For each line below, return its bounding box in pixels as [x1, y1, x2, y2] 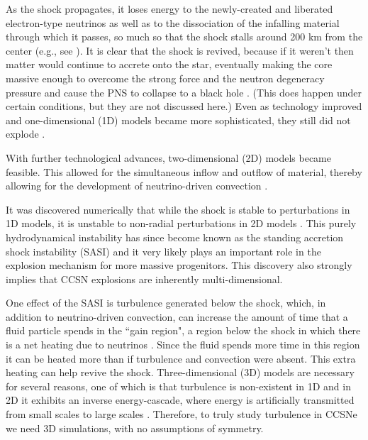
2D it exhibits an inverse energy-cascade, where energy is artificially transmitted [6, 392, 355, 407]
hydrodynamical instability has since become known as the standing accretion [6, 229, 344, 244]
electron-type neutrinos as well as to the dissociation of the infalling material [6, 15, 340, 30]
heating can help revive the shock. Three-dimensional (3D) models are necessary [6, 365, 355, 380]
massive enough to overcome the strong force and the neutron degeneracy [6, 70, 325, 85]
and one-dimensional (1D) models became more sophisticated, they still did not [6, 112, 351, 127]
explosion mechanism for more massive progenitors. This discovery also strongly [6, 258, 352, 273]
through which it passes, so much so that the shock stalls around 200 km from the [6, 29, 363, 44]
